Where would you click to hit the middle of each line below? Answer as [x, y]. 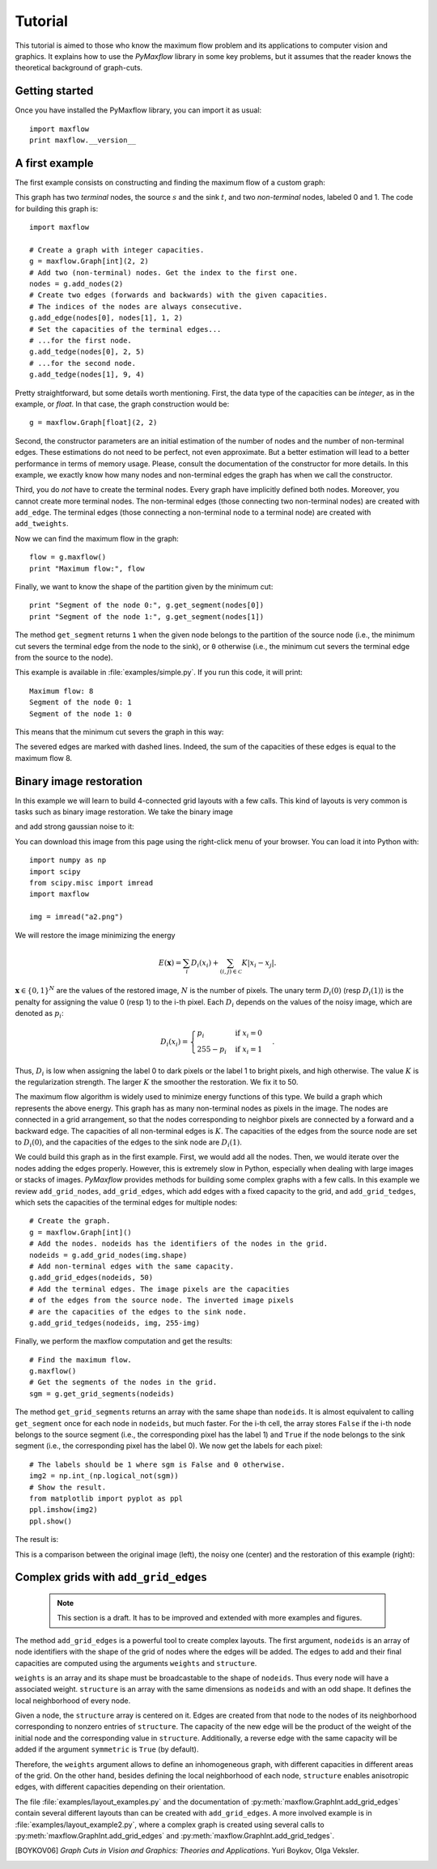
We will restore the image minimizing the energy [95, 935]
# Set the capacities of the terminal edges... [125, 329]
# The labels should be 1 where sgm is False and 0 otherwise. [157, 1464]
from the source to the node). [64, 657]
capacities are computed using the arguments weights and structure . [136, 1663]
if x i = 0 [249, 1034]
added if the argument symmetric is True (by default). [107, 1749]
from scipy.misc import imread [91, 883]
